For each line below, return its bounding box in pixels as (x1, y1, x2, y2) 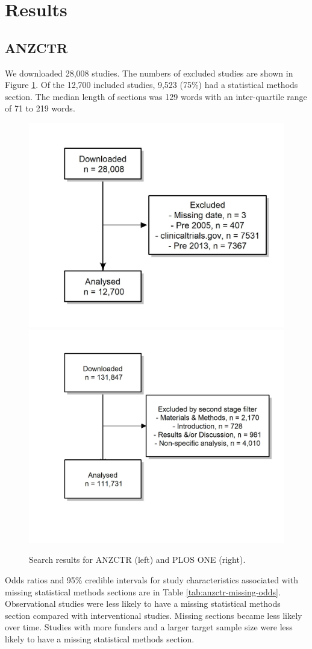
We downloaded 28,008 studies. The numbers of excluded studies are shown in (5, 66, 293, 79)
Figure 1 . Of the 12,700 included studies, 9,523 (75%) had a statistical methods (5, 78, 298, 91)
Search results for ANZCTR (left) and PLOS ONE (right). (29, 553, 246, 566)
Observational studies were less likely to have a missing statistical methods (5, 597, 281, 610)
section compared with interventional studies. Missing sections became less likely (5, 609, 302, 621)
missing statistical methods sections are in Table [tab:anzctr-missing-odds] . (5, 585, 281, 598)
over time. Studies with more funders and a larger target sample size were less (5, 621, 293, 633)
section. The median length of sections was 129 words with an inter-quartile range (5, 90, 307, 102)
